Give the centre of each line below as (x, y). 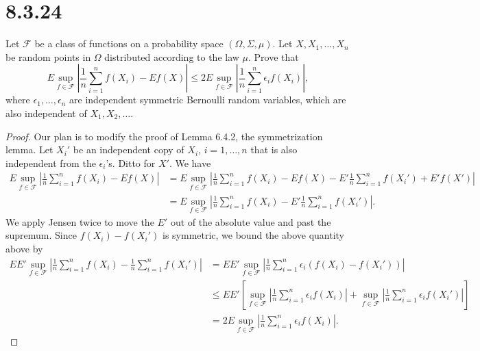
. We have (190, 162)
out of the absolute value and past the (251, 221)
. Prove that (274, 56)
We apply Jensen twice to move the (80, 221)
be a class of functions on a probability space (129, 43)
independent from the (51, 162)
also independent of (46, 113)
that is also (274, 149)
